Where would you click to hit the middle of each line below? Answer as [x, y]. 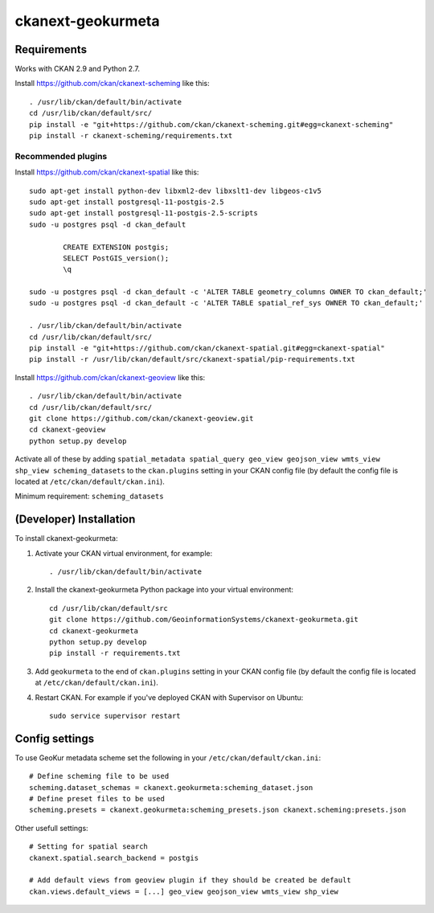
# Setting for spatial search [89, 847]
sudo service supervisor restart [115, 716]
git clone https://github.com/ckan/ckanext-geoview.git [141, 418]
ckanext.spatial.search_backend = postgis [114, 858]
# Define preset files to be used [97, 798]
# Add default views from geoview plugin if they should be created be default [190, 880]
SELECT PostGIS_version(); [116, 258]
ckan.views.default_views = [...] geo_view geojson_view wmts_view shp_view [184, 891]
